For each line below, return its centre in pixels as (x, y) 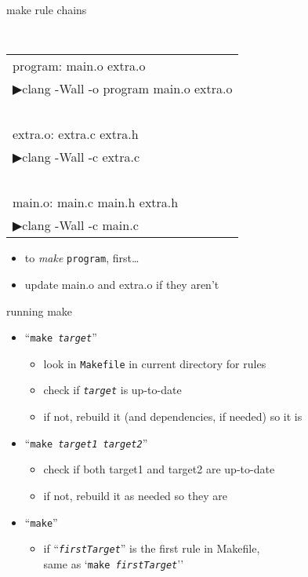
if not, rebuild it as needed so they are (135, 495)
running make (40, 310)
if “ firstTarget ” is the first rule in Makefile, (152, 548)
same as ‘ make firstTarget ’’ (114, 563)
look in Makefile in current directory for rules (155, 363)
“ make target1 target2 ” (86, 442)
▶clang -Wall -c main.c (76, 225)
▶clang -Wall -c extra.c (76, 157)
